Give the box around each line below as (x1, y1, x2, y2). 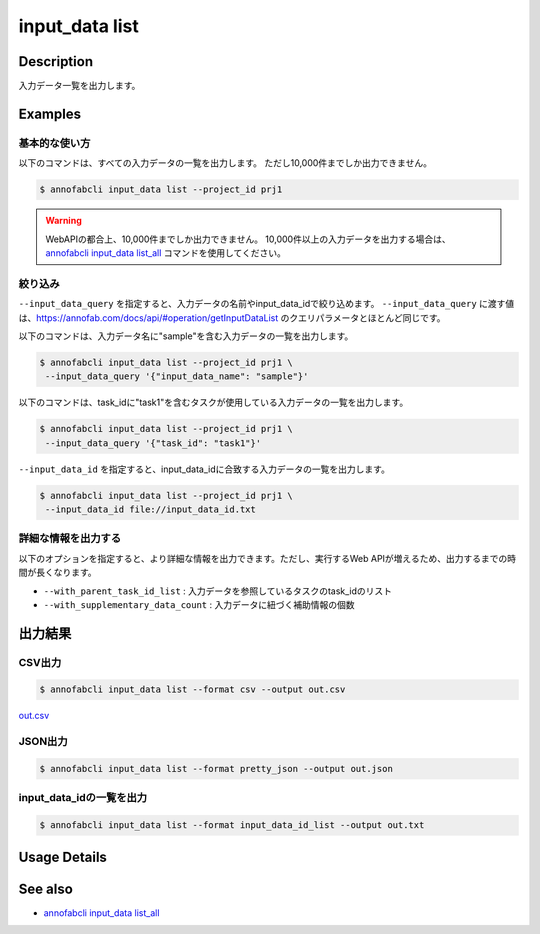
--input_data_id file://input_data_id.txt (45, 503, 257, 515)
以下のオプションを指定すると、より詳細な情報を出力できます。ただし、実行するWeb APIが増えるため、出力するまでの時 (18, 552, 517, 564)
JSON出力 (18, 735, 69, 749)
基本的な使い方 (18, 136, 91, 150)
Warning (45, 215, 82, 227)
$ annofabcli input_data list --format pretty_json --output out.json (39, 763, 394, 774)
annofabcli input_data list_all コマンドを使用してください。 (45, 246, 287, 259)
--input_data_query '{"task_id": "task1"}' (45, 437, 262, 449)
